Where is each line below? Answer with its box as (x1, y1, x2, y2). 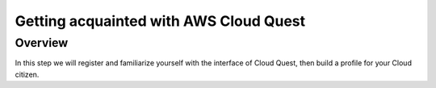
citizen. (15, 69, 40, 79)
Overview (15, 36, 69, 50)
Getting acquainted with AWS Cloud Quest (15, 12, 306, 30)
